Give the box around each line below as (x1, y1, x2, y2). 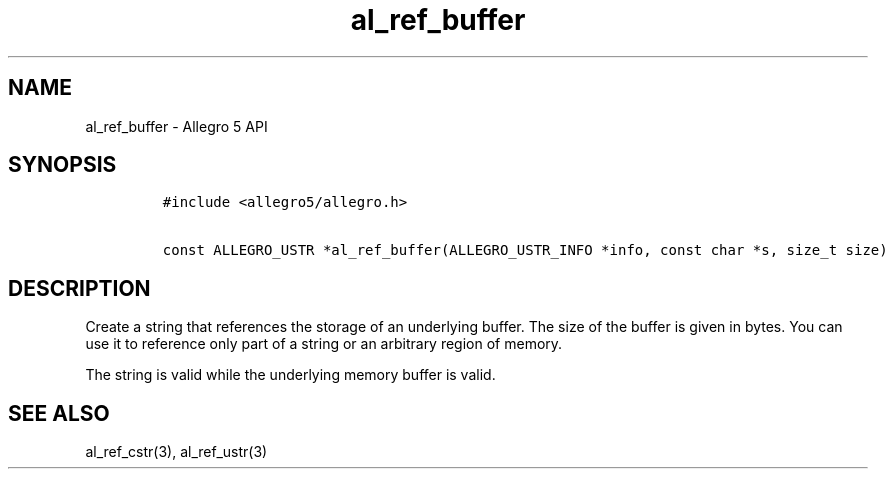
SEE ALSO (8, 400, 110, 426)
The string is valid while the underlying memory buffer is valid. (85, 366, 496, 384)
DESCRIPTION (8, 275, 151, 301)
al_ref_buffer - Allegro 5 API (85, 117, 268, 135)
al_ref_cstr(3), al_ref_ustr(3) (85, 443, 268, 461)
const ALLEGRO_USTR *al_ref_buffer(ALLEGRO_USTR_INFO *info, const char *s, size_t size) (162, 242, 888, 259)
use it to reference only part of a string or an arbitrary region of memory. (85, 335, 563, 353)
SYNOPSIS (8, 152, 117, 178)
